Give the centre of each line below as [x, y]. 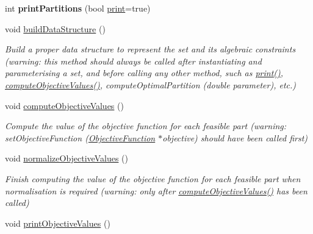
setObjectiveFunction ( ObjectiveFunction [80, 137]
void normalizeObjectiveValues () [67, 158]
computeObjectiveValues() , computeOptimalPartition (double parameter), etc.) [151, 84]
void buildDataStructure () [55, 28]
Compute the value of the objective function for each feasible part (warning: [146, 126]
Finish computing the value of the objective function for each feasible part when [153, 178]
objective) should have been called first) [235, 137]
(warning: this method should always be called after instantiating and [133, 61]
